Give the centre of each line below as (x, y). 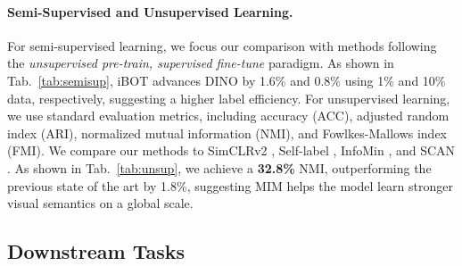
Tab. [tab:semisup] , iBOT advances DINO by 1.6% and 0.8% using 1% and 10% (227, 80)
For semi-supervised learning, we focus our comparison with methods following (222, 45)
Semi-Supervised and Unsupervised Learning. (150, 11)
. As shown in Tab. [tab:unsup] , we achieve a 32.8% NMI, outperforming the (219, 167)
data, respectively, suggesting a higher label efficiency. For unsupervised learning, (229, 98)
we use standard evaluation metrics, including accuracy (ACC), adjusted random (228, 116)
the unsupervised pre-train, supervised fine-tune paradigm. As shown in (201, 63)
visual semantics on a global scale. (100, 203)
